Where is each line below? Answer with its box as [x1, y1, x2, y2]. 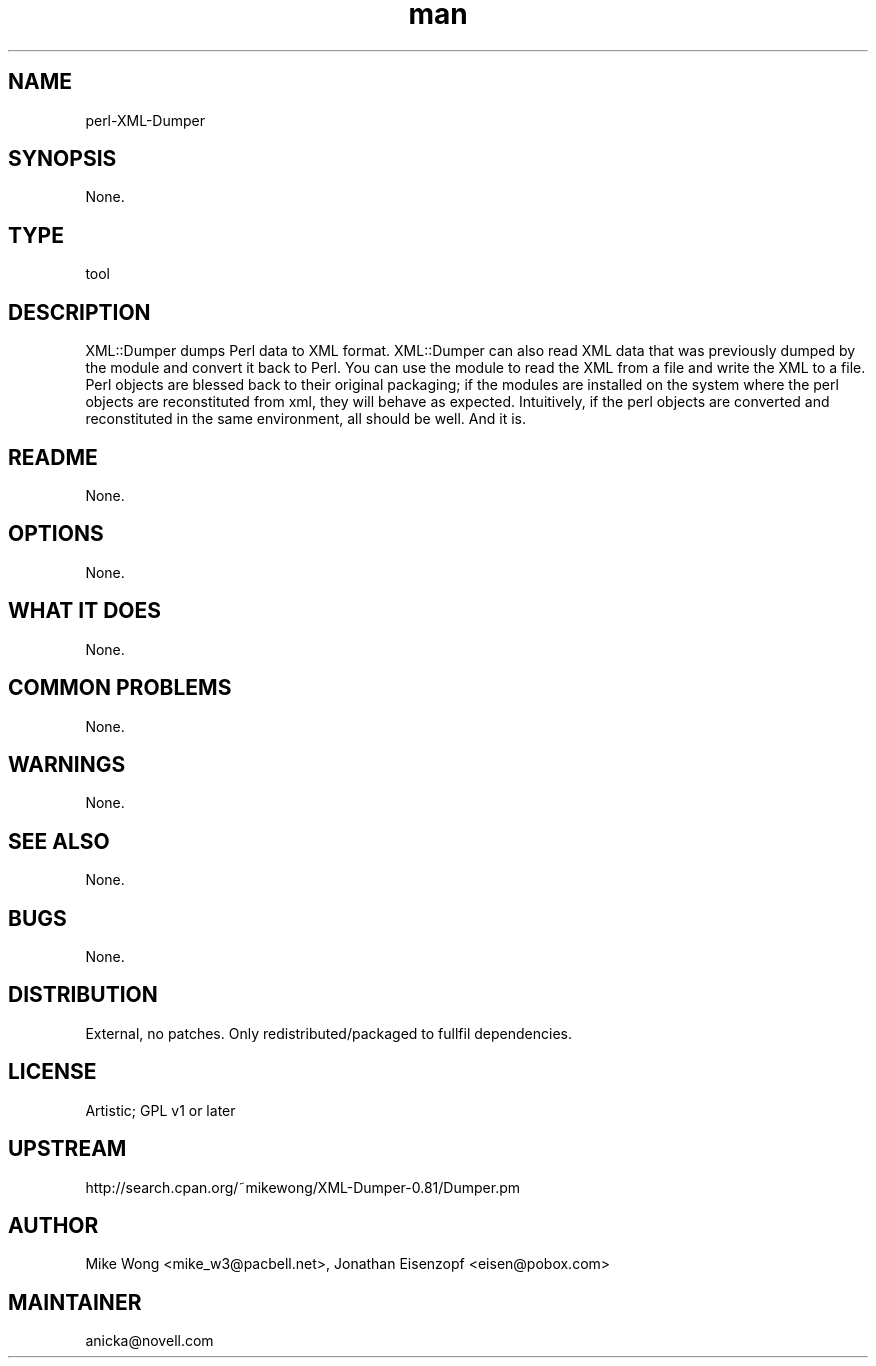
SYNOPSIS [8, 146, 117, 172]
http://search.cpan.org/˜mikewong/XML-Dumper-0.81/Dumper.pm [85, 1178, 520, 1196]
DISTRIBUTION [8, 982, 158, 1008]
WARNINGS [8, 751, 126, 777]
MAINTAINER [8, 1289, 142, 1315]
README [8, 444, 98, 470]
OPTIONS [8, 521, 104, 547]
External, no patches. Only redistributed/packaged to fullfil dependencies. [85, 1024, 572, 1042]
